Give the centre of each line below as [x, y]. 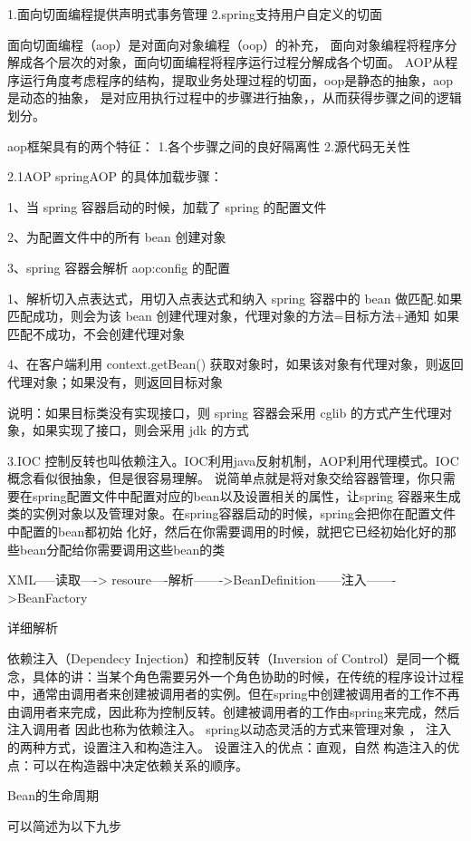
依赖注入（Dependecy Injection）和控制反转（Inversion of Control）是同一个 [227, 658]
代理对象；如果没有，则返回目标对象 [115, 381]
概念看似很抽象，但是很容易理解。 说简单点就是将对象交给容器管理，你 [219, 478]
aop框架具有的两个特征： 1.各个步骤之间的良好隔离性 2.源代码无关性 [209, 145]
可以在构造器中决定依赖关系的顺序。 [140, 764]
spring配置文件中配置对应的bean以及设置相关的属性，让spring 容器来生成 [246, 495]
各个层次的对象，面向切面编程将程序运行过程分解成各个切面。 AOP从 [239, 62]
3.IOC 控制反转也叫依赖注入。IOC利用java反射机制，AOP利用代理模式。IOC [233, 460]
